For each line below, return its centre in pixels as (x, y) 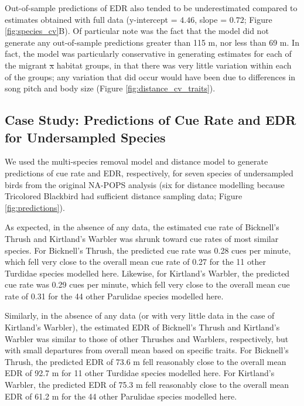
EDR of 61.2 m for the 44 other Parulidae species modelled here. (121, 396)
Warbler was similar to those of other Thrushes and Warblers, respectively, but (147, 338)
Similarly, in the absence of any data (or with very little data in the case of (140, 315)
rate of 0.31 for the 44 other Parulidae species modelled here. (114, 296)
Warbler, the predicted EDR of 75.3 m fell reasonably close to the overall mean (147, 385)
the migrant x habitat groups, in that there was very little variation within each (148, 65)
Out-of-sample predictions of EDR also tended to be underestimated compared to (151, 8)
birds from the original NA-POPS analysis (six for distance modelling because (145, 184)
